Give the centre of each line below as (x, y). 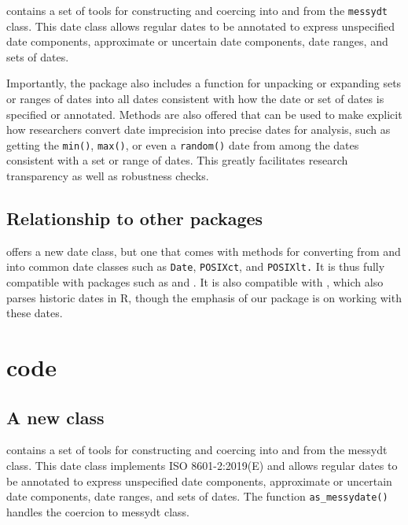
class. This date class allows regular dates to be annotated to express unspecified (200, 26)
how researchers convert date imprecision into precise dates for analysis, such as (198, 129)
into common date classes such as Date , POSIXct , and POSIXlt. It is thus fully (196, 266)
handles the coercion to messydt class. (98, 511)
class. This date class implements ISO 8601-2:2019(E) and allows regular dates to (202, 466)
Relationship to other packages (135, 218)
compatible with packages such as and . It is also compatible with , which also (195, 282)
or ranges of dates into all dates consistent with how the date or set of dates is (195, 99)
